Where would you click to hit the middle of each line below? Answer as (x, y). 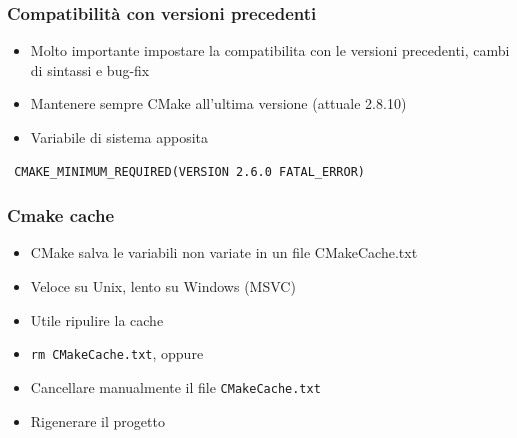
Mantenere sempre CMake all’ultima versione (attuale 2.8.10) (218, 103)
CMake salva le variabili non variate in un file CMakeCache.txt (224, 252)
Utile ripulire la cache (97, 319)
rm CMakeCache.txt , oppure (117, 353)
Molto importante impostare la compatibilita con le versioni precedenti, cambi (270, 50)
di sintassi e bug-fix (90, 69)
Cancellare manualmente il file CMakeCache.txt (175, 386)
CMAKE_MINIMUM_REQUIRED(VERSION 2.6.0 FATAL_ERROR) (189, 171)
